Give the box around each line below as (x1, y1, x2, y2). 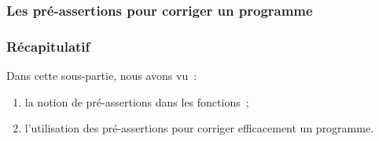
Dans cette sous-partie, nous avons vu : (6, 67, 197, 84)
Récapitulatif (6, 36, 90, 56)
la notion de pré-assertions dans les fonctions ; (24, 93, 249, 110)
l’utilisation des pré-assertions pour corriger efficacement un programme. (24, 120, 374, 136)
